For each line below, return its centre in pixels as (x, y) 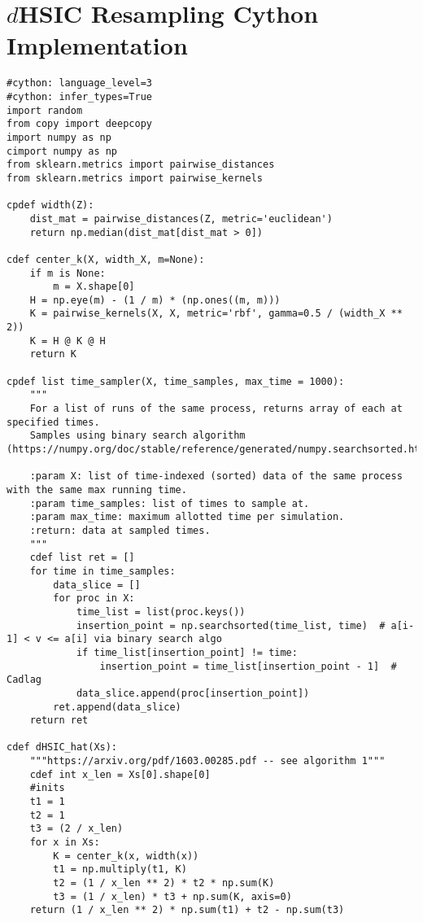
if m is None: (68, 273)
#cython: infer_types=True (79, 96)
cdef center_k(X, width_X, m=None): (106, 259)
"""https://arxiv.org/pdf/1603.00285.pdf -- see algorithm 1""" (207, 761)
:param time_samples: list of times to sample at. (170, 503)
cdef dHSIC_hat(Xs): (62, 747)
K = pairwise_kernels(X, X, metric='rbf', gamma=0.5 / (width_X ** (216, 314)
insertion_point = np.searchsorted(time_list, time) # (231, 625)
